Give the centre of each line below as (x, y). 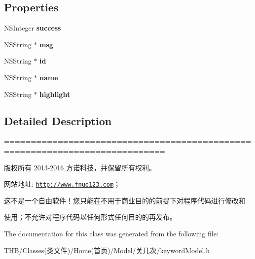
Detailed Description (58, 120)
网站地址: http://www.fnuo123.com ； (62, 184)
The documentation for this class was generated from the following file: (111, 233)
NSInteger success (33, 28)
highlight (55, 94)
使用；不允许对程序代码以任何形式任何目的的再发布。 (90, 217)
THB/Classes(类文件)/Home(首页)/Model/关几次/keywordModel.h (107, 250)
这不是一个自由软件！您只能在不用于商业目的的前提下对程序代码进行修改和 (125, 200)
